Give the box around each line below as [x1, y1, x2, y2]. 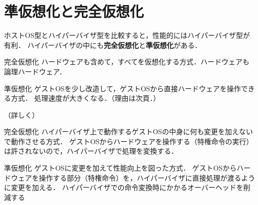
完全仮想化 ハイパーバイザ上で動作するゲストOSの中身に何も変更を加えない [4, 126, 253, 137]
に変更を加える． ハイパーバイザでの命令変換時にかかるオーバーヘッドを [4, 182, 244, 193]
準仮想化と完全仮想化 [4, 1, 144, 21]
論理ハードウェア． [4, 66, 66, 76]
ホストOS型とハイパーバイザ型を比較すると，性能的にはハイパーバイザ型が [4, 30, 250, 40]
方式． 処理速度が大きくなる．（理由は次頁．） [10, 93, 160, 103]
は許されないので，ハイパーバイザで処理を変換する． [4, 146, 178, 156]
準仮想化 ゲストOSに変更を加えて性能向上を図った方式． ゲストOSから [4, 163, 237, 173]
